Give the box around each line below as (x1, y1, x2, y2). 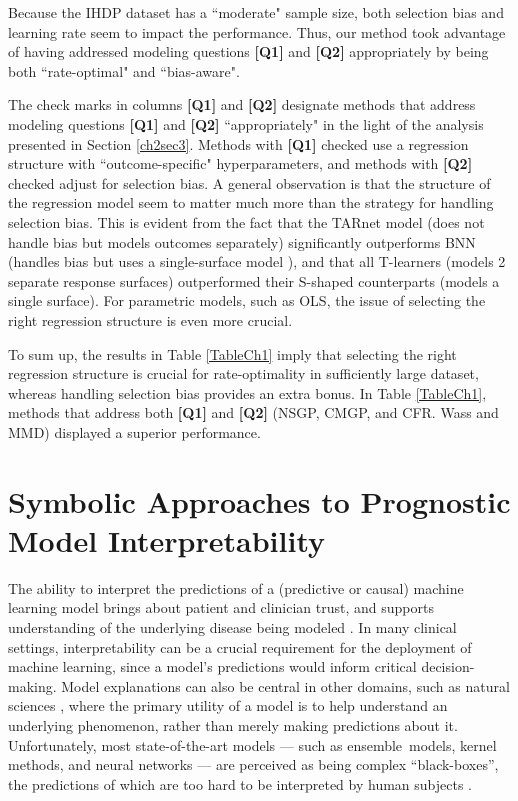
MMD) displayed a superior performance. (8, 421, 261, 442)
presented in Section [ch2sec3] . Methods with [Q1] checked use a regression (8, 133, 469, 154)
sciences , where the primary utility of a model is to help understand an (8, 695, 448, 716)
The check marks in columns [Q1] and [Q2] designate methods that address (8, 94, 476, 115)
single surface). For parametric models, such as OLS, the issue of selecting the (8, 290, 486, 311)
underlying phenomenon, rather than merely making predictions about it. (8, 714, 458, 735)
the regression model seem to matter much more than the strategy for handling (8, 192, 494, 213)
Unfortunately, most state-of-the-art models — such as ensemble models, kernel (8, 734, 497, 755)
